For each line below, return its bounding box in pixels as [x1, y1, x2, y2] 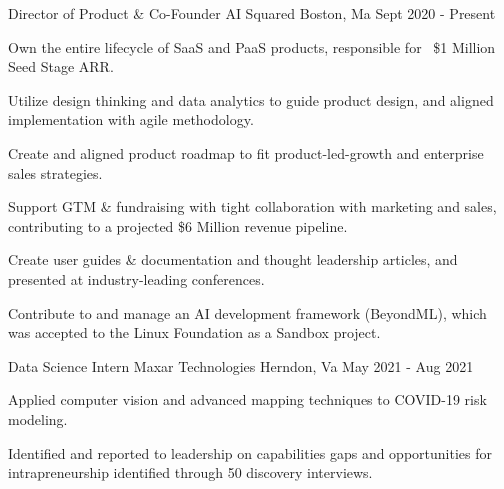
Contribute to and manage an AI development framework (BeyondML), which [8, 302, 487, 323]
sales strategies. [8, 162, 103, 183]
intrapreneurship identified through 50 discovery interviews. [8, 462, 373, 483]
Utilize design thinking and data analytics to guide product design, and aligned [8, 89, 494, 110]
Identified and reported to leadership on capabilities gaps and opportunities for [8, 442, 492, 463]
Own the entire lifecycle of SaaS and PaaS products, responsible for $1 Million [8, 36, 496, 57]
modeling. [8, 408, 68, 429]
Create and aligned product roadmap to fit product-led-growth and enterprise [8, 142, 484, 163]
